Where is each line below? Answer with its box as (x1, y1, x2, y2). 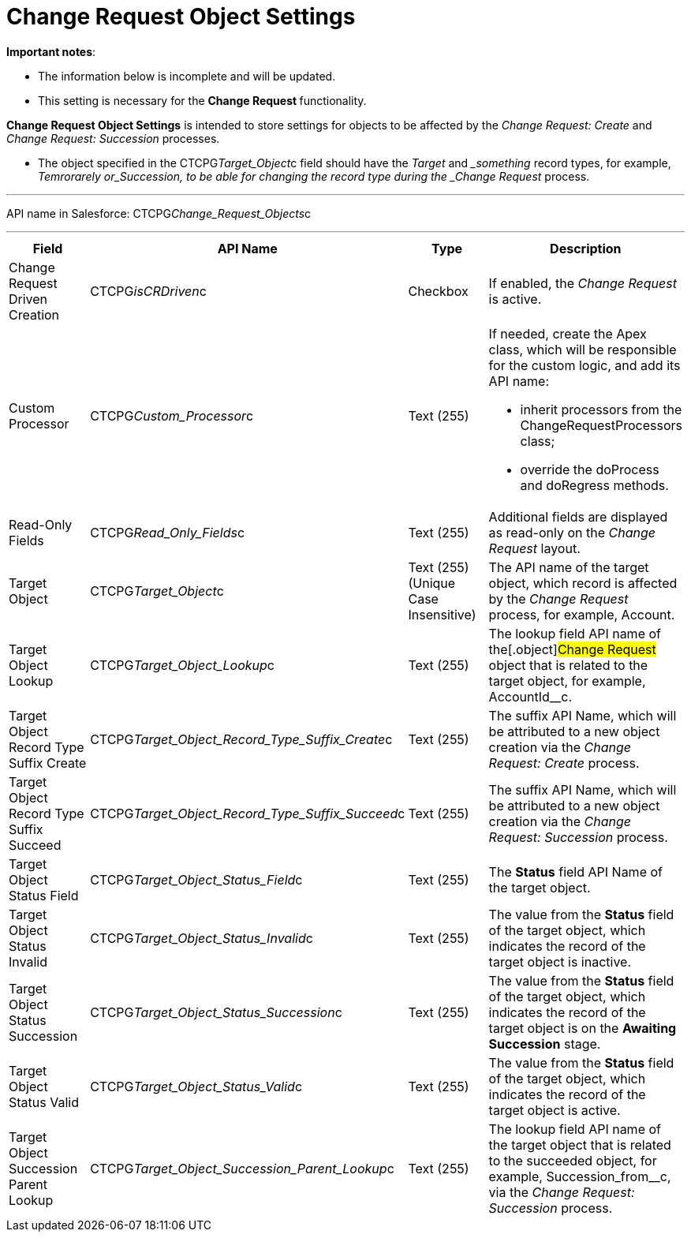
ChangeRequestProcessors (520, 417, 682, 433)
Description (550, 240, 622, 256)
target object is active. (488, 1101, 621, 1118)
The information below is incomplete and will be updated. (38, 69, 336, 83)
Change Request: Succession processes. (6, 131, 220, 145)
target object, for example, (488, 672, 646, 689)
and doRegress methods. (520, 477, 669, 493)
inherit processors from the (520, 401, 682, 417)
